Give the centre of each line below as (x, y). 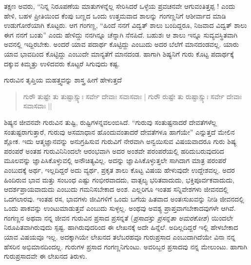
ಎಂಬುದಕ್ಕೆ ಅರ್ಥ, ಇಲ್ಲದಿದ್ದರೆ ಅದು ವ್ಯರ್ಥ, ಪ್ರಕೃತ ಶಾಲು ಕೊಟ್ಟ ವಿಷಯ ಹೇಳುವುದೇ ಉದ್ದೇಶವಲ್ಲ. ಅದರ (119, 170)
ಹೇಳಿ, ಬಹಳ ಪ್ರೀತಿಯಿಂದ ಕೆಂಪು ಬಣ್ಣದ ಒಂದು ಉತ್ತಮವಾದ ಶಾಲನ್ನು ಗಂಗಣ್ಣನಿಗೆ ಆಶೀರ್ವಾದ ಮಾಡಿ (115, 15)
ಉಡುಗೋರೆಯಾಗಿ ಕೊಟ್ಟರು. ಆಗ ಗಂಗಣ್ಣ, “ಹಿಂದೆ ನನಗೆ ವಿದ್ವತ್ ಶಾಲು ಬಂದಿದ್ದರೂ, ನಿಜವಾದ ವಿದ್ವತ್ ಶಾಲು (125, 25)
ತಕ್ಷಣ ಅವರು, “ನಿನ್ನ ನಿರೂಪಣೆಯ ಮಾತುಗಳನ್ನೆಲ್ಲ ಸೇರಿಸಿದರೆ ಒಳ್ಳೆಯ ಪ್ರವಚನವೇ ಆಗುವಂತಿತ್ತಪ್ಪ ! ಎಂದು (120, 6)
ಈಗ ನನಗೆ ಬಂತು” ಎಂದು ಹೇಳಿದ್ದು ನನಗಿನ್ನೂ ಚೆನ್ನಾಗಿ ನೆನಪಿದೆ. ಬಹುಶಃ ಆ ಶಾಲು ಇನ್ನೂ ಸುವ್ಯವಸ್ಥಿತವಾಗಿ (121, 34)
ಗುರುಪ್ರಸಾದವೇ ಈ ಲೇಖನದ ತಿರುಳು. (46, 256)
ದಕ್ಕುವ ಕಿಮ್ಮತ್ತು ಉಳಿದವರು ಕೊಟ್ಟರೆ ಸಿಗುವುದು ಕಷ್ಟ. (62, 63)
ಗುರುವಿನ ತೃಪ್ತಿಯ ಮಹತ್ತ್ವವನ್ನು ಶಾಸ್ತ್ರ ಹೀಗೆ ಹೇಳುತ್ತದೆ (63, 80)
